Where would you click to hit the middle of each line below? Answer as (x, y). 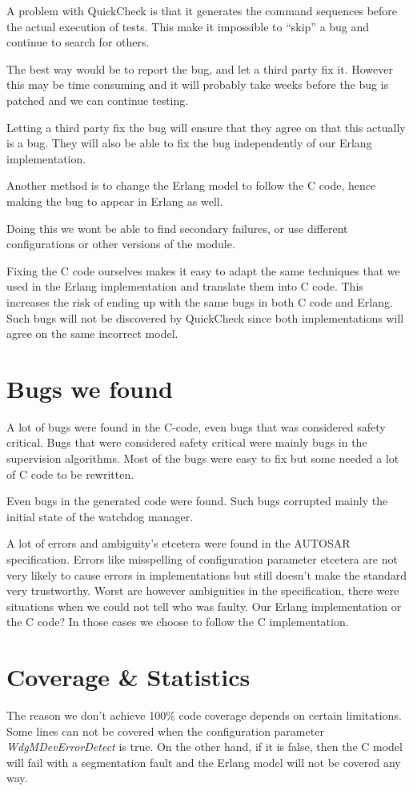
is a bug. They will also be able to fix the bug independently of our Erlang (189, 143)
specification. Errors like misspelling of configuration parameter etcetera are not (202, 558)
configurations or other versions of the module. (121, 244)
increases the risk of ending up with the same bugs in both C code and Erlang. (200, 301)
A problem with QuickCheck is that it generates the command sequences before (202, 10)
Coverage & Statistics (128, 677)
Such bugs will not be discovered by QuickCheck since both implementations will (205, 317)
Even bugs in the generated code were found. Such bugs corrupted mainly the (197, 501)
